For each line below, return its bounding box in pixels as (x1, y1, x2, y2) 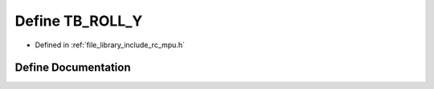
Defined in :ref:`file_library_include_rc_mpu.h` (35, 40, 185, 50)
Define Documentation (14, 61, 131, 75)
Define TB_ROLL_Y (14, 12, 143, 30)
